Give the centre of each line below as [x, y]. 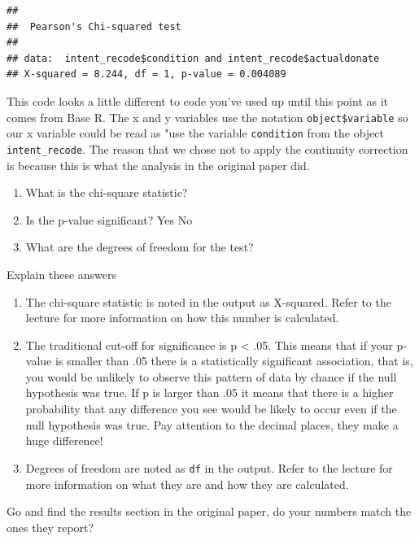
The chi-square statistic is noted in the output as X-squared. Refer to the [208, 301]
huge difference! [64, 441]
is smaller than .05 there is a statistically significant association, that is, [234, 361]
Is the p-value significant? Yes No [109, 219]
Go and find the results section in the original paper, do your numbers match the [209, 511]
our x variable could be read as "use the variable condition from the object [195, 133]
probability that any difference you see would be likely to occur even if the [211, 409]
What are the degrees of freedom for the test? [140, 247]
